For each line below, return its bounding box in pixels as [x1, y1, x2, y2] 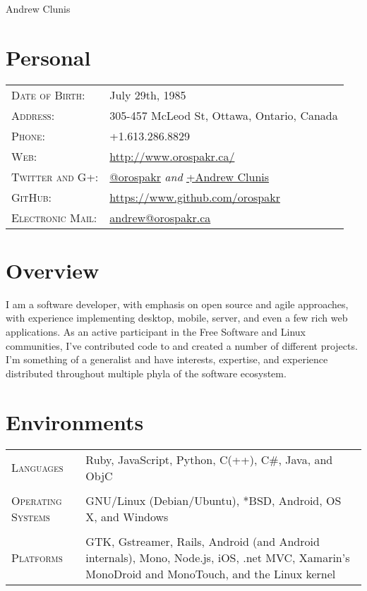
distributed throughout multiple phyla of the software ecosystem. [6, 365, 287, 380]
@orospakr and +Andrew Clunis [109, 168, 270, 185]
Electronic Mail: [11, 209, 97, 226]
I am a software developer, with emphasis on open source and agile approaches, [6, 296, 349, 311]
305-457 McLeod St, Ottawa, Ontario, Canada [109, 106, 338, 123]
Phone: [11, 127, 45, 144]
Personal [6, 42, 91, 71]
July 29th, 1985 [109, 86, 186, 103]
